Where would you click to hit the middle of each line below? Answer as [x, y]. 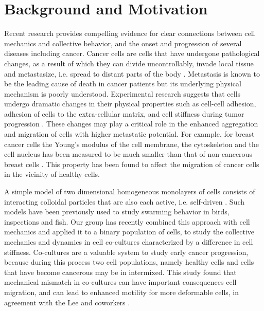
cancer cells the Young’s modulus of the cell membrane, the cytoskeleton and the [132, 144]
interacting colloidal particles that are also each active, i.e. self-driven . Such [125, 201]
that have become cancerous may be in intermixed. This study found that [120, 272]
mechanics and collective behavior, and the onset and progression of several [123, 43]
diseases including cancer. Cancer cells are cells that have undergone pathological [132, 53]
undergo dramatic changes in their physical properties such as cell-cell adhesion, [130, 104]
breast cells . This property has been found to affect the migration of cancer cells [132, 164]
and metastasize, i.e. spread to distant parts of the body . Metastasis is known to [132, 73]
